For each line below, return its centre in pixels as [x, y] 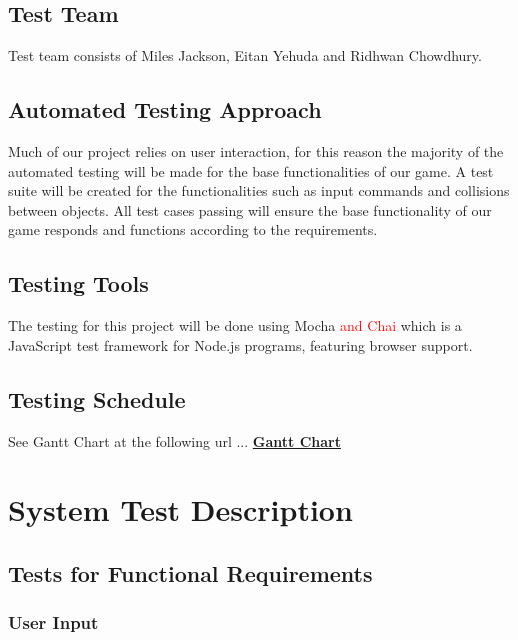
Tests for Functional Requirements [190, 572]
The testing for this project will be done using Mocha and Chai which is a [235, 325]
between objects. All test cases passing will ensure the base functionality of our [250, 209]
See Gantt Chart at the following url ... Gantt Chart [174, 440]
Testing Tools [78, 283]
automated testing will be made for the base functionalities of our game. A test [251, 170]
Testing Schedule [97, 398]
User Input [53, 622]
